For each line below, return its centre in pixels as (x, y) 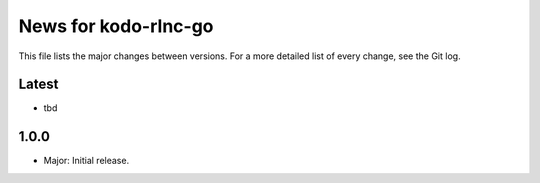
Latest (38, 84)
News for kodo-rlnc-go (116, 26)
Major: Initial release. (86, 161)
